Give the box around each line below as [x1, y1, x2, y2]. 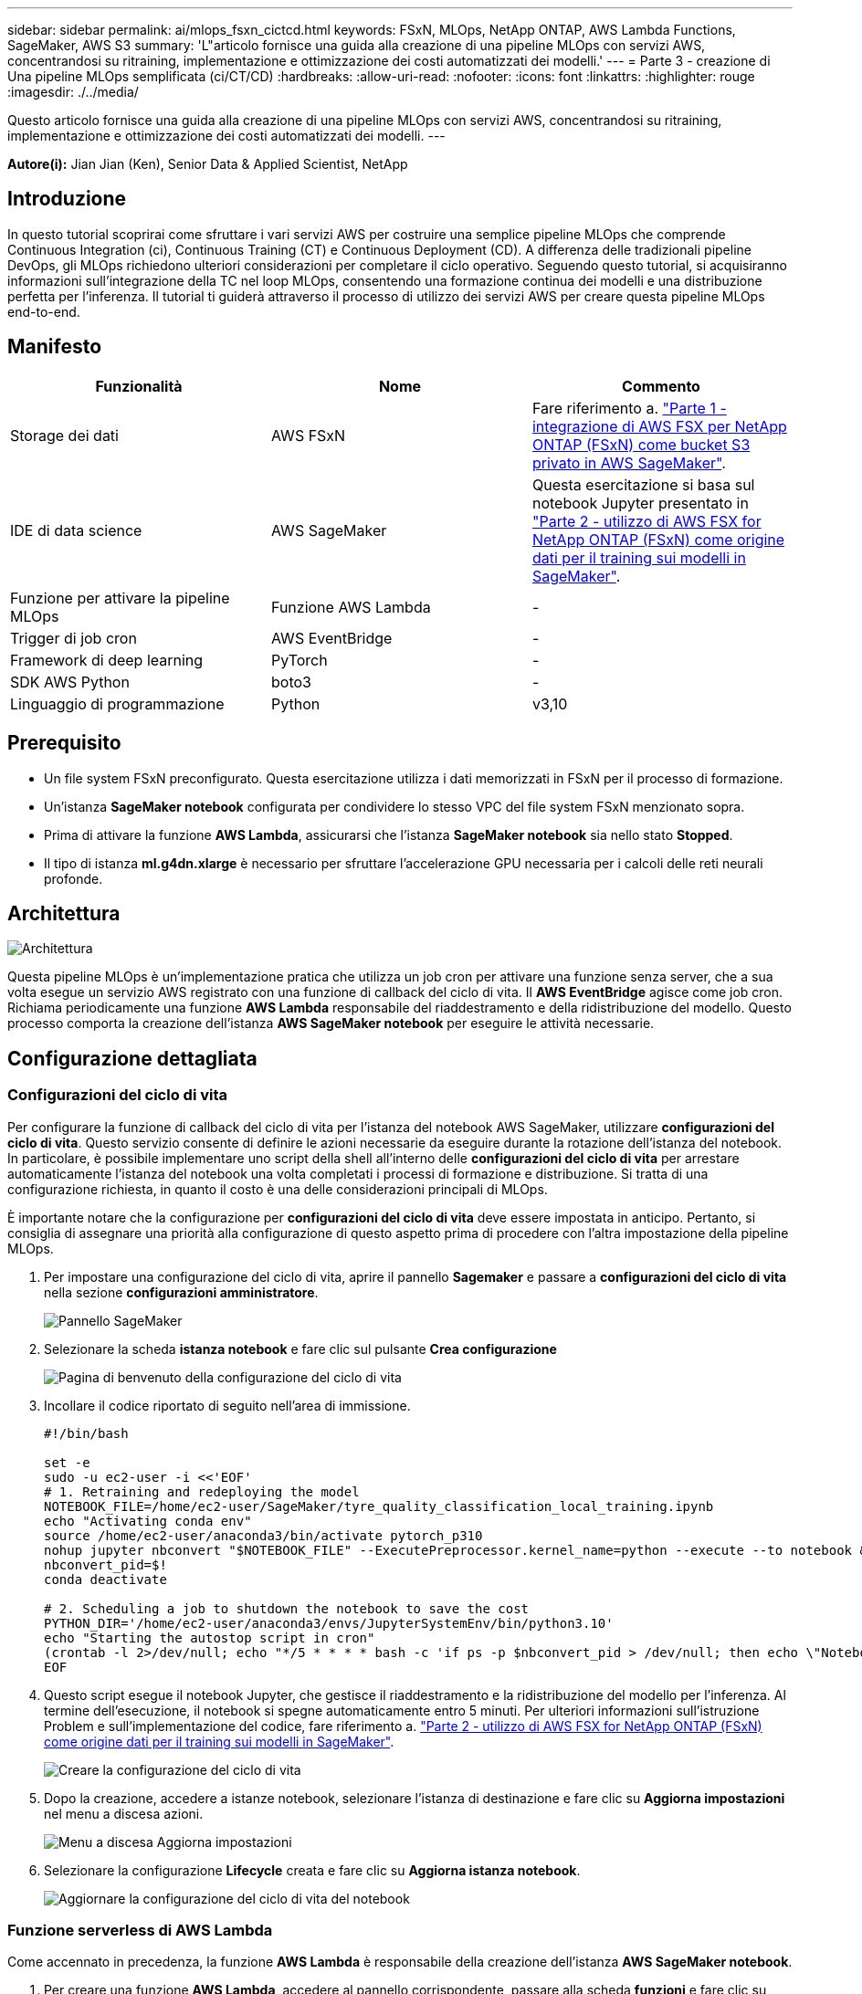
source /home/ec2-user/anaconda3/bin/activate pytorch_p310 [44, 1527, 483, 1543]
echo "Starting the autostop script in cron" [44, 1630, 375, 1645]
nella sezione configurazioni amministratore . [44, 1284, 319, 1300]
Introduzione [7, 187, 127, 211]
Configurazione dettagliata [7, 1046, 258, 1070]
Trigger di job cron [10, 628, 137, 647]
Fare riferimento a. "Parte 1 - [531, 398, 727, 417]
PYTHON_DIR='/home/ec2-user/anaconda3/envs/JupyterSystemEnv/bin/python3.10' [44, 1615, 614, 1631]
